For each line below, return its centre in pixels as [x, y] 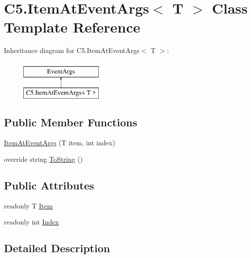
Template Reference [72, 27]
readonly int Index [31, 222]
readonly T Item [28, 205]
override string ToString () [44, 159]
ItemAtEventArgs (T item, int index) [60, 143]
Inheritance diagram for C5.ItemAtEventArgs [72, 50]
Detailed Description [57, 248]
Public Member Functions [71, 122]
